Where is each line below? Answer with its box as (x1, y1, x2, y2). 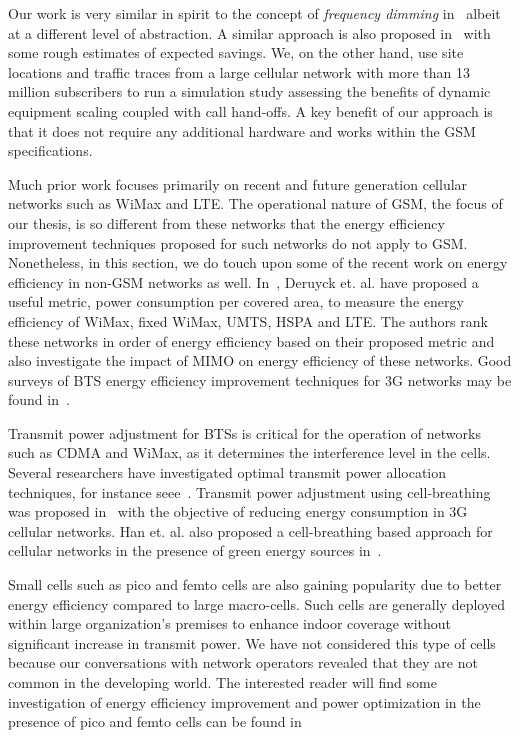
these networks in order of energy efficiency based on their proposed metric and (8, 330, 495, 351)
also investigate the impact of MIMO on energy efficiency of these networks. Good (8, 350, 512, 371)
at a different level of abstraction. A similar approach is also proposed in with (8, 22, 491, 43)
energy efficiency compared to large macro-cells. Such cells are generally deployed (8, 593, 505, 614)
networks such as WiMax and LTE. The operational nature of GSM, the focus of (8, 193, 503, 214)
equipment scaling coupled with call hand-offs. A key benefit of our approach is (8, 100, 493, 121)
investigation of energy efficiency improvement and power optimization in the (8, 691, 481, 712)
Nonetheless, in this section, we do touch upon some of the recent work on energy (8, 252, 508, 273)
